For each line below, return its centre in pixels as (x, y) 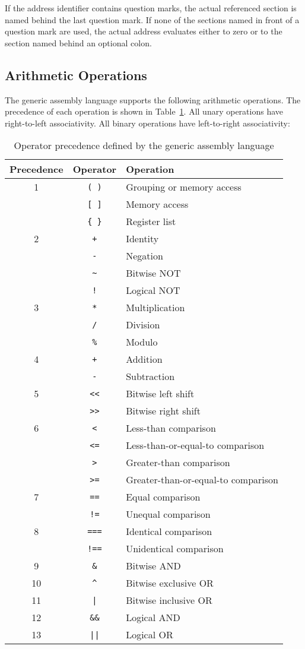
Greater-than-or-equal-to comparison (202, 480)
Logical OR (150, 635)
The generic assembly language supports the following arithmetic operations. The (153, 99)
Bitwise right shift (163, 411)
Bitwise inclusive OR (169, 600)
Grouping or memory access (184, 187)
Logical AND (153, 618)
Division (143, 325)
